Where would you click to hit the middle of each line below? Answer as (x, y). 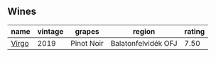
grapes (87, 31)
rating (195, 31)
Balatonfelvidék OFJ (144, 43)
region (144, 31)
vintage (50, 31)
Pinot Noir (87, 43)
